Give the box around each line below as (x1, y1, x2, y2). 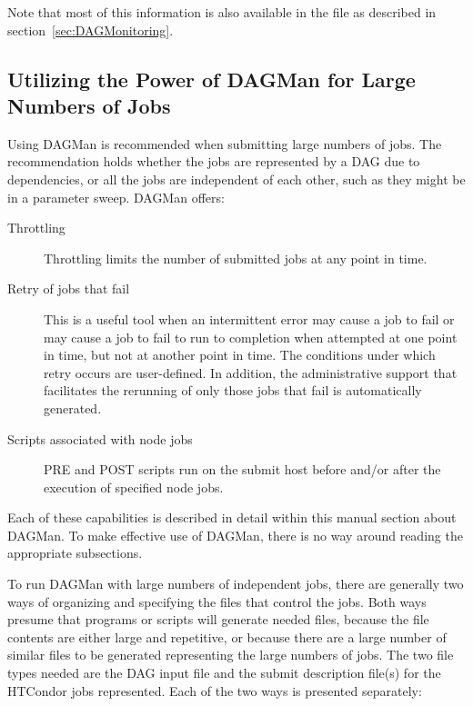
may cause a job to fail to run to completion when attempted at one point (44, 327, 458, 346)
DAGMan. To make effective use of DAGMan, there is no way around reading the (7, 525, 463, 544)
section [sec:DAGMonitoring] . (7, 20, 174, 39)
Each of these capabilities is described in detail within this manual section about (7, 508, 457, 527)
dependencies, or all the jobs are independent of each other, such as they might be (7, 169, 466, 188)
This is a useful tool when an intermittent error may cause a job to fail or (44, 309, 455, 328)
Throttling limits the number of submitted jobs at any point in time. (44, 248, 428, 267)
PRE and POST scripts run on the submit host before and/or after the (44, 460, 441, 479)
